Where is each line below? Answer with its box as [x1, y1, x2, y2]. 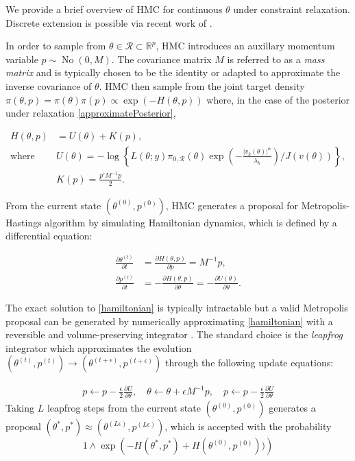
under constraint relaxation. [233, 2, 350, 16]
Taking [5, 401, 35, 415]
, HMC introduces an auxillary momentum [156, 38, 335, 53]
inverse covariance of [5, 78, 92, 93]
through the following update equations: [164, 355, 334, 370]
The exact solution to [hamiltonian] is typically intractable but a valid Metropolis [5, 300, 348, 315]
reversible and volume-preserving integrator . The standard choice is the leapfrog [5, 327, 343, 342]
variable [5, 51, 38, 66]
